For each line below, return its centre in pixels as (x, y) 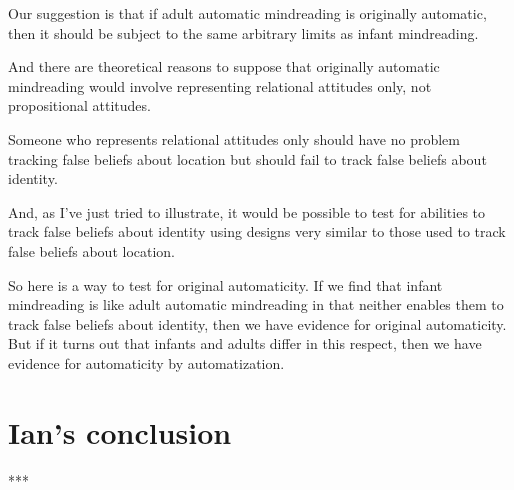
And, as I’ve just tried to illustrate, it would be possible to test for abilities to (247, 211)
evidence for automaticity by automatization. (146, 362)
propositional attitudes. (79, 105)
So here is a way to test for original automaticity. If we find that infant (225, 284)
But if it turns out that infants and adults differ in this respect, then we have (245, 343)
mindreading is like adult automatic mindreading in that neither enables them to (256, 304)
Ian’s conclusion (120, 431)
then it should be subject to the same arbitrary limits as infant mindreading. (243, 32)
